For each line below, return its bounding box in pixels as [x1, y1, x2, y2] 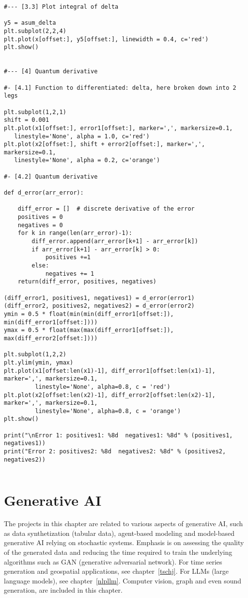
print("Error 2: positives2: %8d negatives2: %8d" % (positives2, [4, 448, 226, 455]
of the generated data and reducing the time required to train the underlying [4, 547, 232, 557]
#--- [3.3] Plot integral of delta [4, 3, 119, 10]
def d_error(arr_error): [4, 189, 84, 197]
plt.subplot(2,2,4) [4, 27, 66, 34]
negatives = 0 [17, 221, 63, 229]
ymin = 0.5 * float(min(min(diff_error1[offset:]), [4, 310, 174, 317]
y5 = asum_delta [4, 19, 56, 27]
